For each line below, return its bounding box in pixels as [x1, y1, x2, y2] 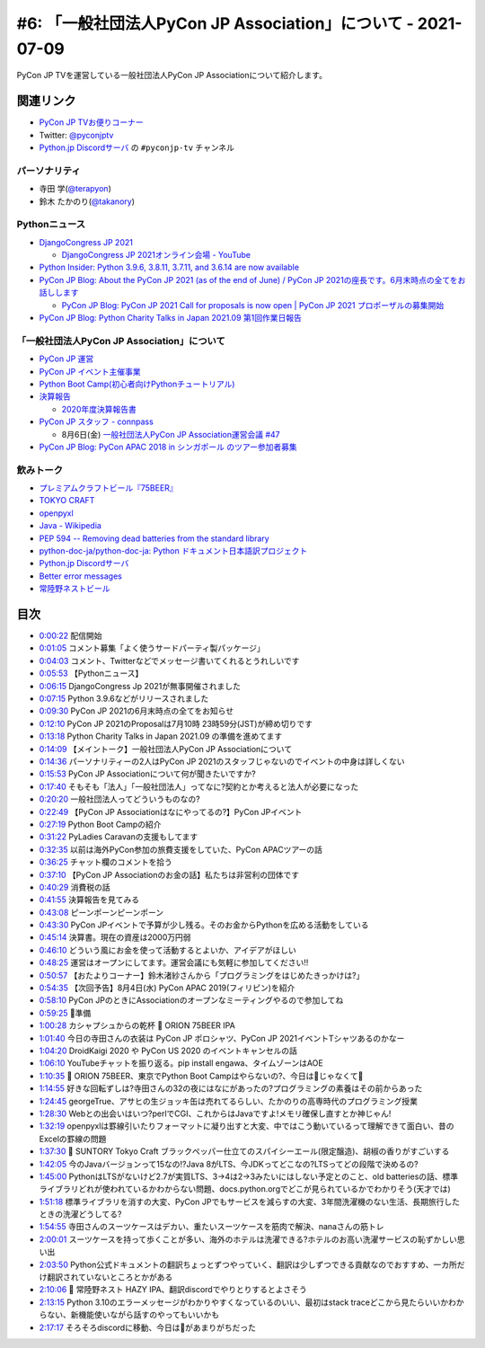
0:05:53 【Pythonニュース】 [39, 668, 144, 678]
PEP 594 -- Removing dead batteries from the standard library [39, 533, 269, 544]
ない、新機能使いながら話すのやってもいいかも [46, 1309, 220, 1320]
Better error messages [39, 571, 123, 581]
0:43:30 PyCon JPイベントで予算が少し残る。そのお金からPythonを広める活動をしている [39, 919, 369, 930]
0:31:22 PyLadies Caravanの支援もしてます [39, 831, 198, 842]
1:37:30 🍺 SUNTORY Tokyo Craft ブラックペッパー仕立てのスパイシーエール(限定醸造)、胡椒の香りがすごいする [39, 1146, 450, 1157]
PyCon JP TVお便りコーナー [39, 117, 144, 128]
